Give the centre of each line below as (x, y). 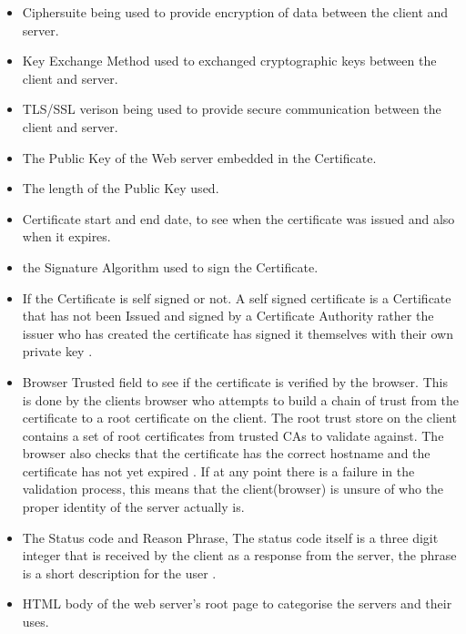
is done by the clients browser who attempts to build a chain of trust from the (241, 399)
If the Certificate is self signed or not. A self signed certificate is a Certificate (237, 297)
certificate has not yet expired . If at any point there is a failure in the (218, 470)
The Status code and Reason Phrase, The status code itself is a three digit (230, 537)
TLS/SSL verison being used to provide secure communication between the (232, 109)
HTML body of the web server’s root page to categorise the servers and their (237, 603)
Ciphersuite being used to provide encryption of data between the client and (235, 12)
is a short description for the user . (119, 573)
